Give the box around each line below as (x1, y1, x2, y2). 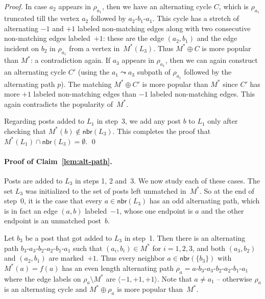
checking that (4, 125, 46, 136)
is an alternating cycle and (4, 284, 87, 294)
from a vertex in (69, 42, 120, 53)
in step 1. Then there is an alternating (124, 232, 246, 243)
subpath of (137, 66, 171, 77)
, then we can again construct (165, 55, 258, 65)
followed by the (184, 66, 232, 77)
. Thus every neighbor (96, 252, 165, 263)
